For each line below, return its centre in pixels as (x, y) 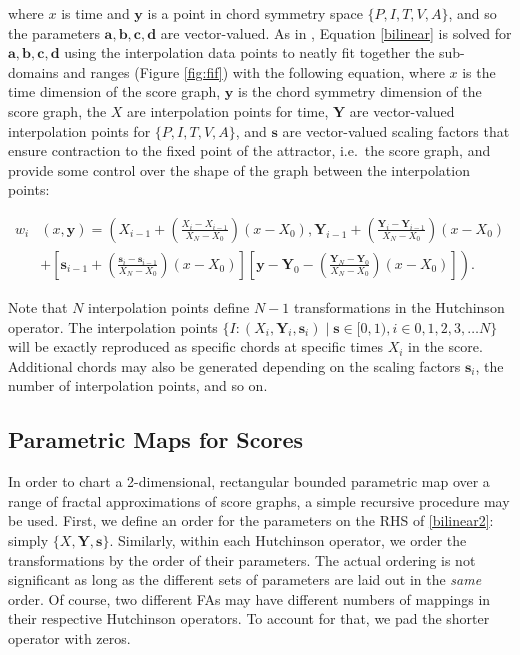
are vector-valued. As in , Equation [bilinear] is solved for (336, 32)
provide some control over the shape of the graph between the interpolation (239, 169)
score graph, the (57, 110)
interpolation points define (169, 307)
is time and (95, 13)
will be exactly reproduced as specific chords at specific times (195, 346)
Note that (38, 307)
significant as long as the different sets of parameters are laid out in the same (245, 579)
